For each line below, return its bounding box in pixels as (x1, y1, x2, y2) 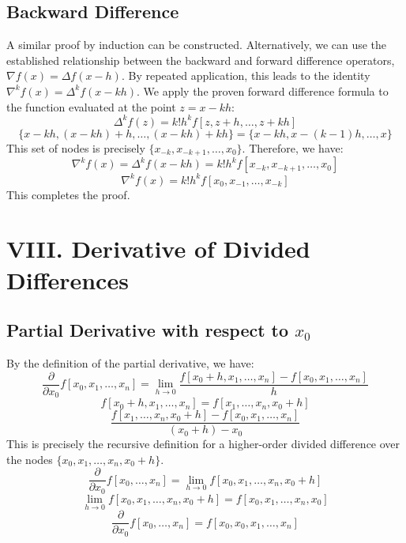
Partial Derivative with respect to (6, 318, 289, 342)
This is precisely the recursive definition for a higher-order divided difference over (6, 436, 400, 452)
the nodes (6, 451, 53, 467)
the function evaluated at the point (6, 98, 176, 115)
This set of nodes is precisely (6, 139, 145, 156)
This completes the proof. (6, 186, 130, 202)
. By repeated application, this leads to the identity (121, 67, 370, 84)
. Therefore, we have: (242, 139, 344, 156)
